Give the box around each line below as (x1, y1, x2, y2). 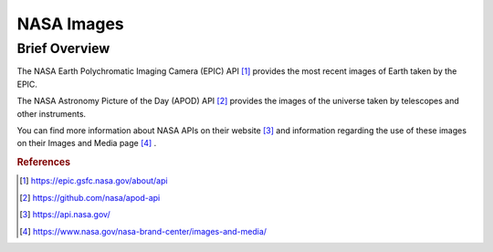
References (16, 156, 71, 169)
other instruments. (16, 108, 87, 119)
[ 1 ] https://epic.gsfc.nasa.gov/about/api (19, 175, 168, 186)
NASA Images (16, 14, 124, 34)
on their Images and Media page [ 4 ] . (16, 138, 157, 149)
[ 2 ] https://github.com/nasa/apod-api (19, 192, 161, 203)
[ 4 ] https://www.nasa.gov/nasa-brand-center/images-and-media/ (19, 226, 267, 236)
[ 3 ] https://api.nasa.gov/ (19, 209, 110, 220)
